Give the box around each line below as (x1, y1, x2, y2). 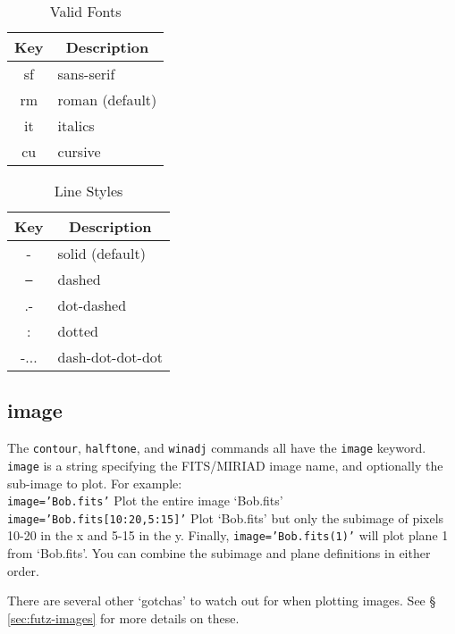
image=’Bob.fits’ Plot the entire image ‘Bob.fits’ (7, 491, 283, 510)
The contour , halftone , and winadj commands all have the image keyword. (7, 438, 426, 457)
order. (7, 561, 39, 580)
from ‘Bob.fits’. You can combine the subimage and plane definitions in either (7, 544, 431, 563)
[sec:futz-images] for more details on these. (7, 608, 240, 627)
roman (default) (57, 89, 157, 110)
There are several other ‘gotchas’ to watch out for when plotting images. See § (7, 591, 436, 610)
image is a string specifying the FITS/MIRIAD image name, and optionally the (7, 455, 443, 474)
